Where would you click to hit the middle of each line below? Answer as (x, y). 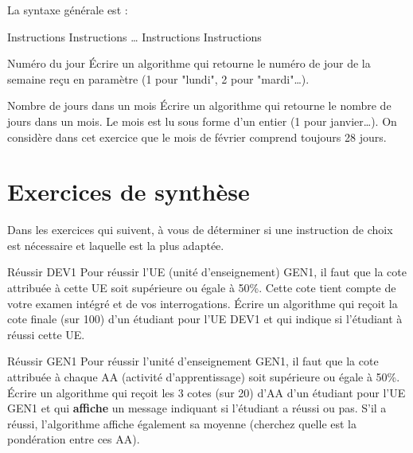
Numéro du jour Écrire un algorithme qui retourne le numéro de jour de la (189, 63)
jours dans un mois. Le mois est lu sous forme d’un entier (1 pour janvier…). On (202, 121)
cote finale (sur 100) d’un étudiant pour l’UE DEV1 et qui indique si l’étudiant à (205, 319)
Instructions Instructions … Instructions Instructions (134, 36)
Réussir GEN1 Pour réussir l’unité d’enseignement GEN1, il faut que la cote (193, 361)
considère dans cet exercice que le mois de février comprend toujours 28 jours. (197, 137)
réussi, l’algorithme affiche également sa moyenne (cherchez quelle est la (182, 423)
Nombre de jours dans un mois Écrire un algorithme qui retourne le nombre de (199, 105)
